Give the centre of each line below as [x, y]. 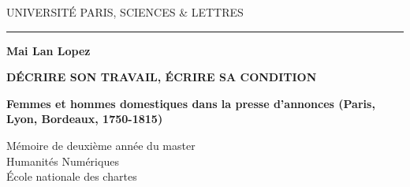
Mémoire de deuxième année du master [101, 145]
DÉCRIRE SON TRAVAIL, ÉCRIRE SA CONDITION [162, 77]
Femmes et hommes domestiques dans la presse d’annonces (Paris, [191, 103]
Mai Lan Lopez [48, 50]
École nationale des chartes [72, 176]
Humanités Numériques [63, 161]
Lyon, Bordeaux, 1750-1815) [85, 119]
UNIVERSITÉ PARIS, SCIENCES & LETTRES [125, 12]
